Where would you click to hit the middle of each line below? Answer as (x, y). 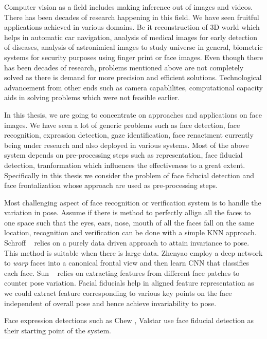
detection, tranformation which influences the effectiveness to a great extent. (125, 165)
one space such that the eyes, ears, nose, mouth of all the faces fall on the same (129, 222)
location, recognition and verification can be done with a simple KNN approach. (130, 232)
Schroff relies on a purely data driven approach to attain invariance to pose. (127, 243)
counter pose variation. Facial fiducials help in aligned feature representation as (129, 283)
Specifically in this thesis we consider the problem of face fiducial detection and (129, 175)
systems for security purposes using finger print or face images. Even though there (134, 57)
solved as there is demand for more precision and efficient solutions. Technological (133, 77)
